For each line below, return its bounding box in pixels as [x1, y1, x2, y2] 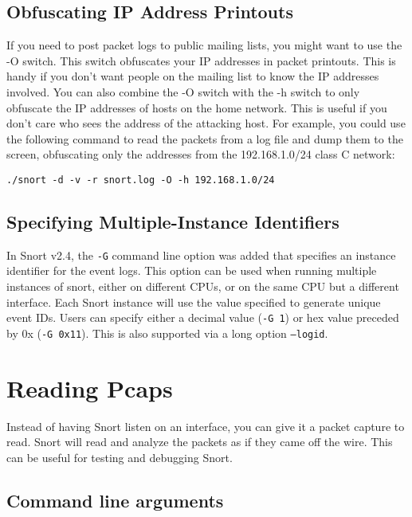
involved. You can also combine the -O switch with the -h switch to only [6, 83, 360, 100]
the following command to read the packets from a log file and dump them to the [6, 130, 403, 147]
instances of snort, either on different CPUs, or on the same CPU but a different [6, 278, 399, 295]
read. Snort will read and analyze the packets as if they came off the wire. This [6, 433, 393, 450]
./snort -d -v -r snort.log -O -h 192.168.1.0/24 [6, 174, 275, 186]
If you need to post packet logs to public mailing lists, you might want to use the [6, 37, 402, 53]
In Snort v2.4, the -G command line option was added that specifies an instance [6, 246, 396, 263]
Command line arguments [6, 488, 224, 512]
